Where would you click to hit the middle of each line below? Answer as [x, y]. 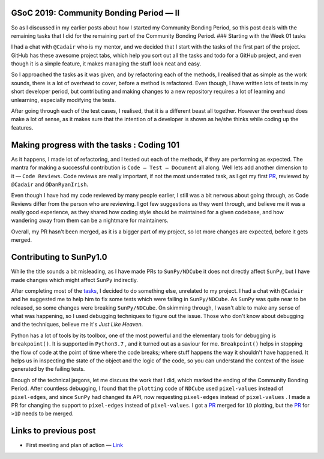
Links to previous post [53, 431]
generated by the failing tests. [48, 369]
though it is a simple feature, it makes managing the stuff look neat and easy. [106, 64]
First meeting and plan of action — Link [75, 445]
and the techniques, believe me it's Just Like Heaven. [77, 325]
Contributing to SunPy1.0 [59, 257]
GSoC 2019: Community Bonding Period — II [95, 13]
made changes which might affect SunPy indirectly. [74, 280]
